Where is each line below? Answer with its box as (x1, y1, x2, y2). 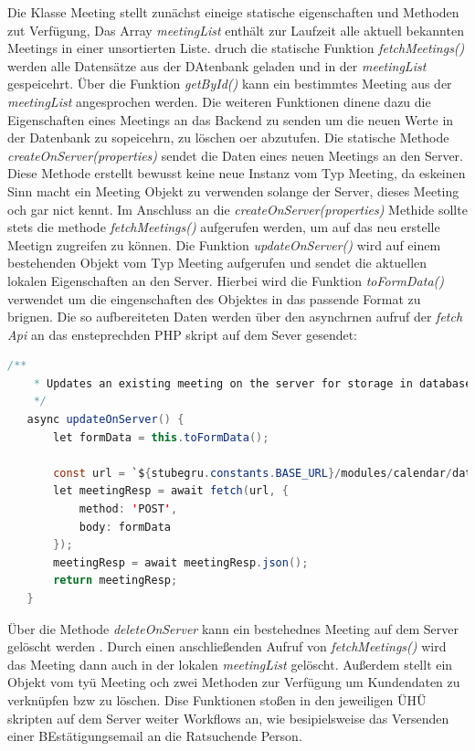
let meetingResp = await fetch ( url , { (53, 484, 289, 498)
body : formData (79, 520, 171, 534)
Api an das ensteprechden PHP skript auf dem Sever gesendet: (7, 324, 358, 344)
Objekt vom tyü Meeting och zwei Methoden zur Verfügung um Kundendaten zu (7, 672, 460, 692)
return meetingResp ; (53, 574, 178, 587)
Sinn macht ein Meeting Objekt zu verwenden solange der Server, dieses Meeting (7, 181, 459, 200)
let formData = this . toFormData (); (53, 430, 269, 444)
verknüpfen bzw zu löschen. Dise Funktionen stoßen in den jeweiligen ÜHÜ (7, 690, 427, 709)
